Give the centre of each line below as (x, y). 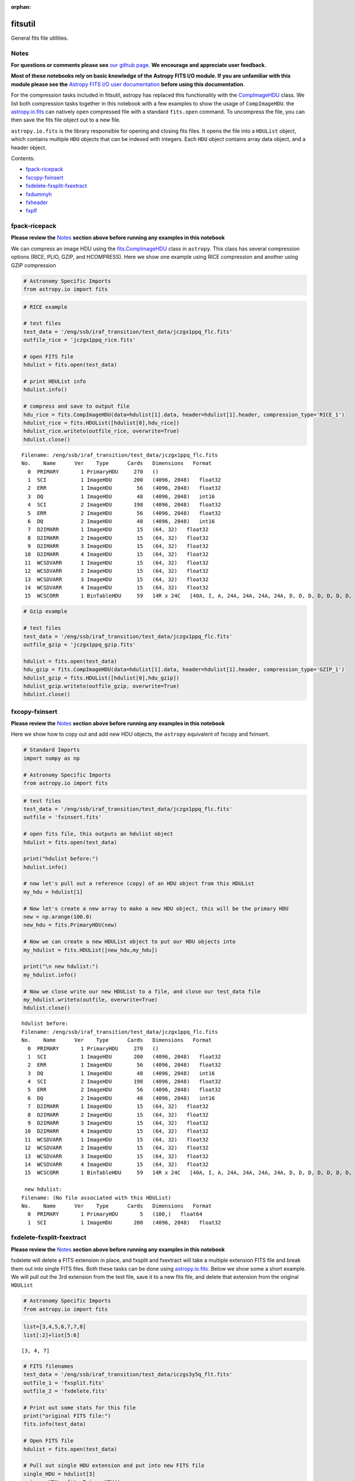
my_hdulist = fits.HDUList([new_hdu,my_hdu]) (91, 950)
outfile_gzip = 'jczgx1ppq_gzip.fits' (80, 645)
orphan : (21, 7)
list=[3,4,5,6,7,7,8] (55, 1327)
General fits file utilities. (40, 38)
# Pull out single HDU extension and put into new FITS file (114, 1466)
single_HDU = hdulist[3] (59, 1474)
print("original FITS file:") (67, 1416)
